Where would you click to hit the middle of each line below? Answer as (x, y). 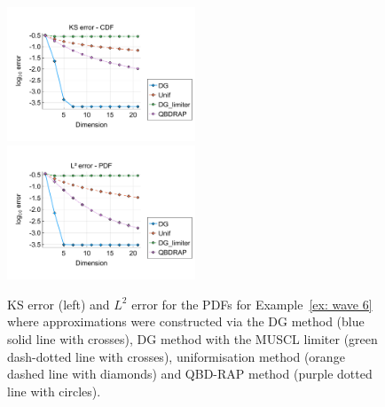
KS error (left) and (59, 304)
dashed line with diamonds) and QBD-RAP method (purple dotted (190, 374)
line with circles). (54, 391)
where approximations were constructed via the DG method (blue (186, 321)
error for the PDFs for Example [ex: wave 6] (252, 304)
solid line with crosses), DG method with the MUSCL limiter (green (192, 339)
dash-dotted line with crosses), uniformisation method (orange (176, 356)
